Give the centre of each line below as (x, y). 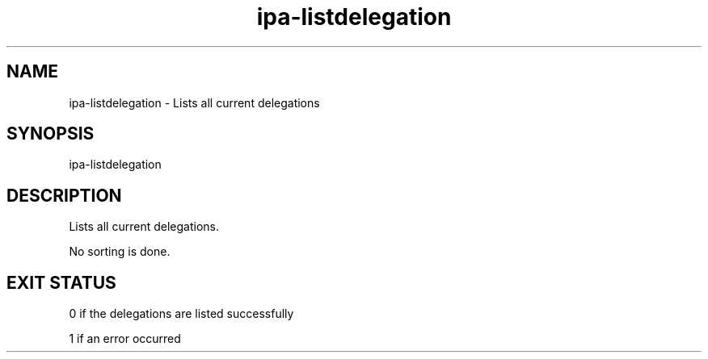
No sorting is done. (120, 252)
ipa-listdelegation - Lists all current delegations (194, 102)
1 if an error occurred (125, 339)
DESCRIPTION (64, 195)
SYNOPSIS (51, 134)
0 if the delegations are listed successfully (181, 314)
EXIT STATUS (61, 282)
